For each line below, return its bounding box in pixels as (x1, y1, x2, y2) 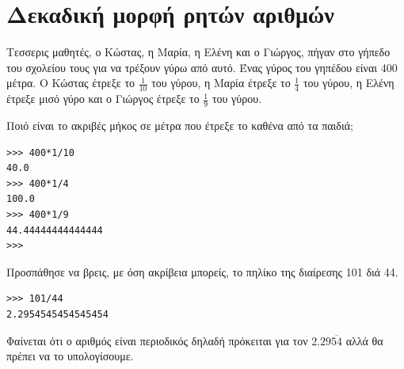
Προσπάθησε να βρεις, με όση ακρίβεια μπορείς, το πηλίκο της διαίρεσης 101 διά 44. (6, 263, 398, 280)
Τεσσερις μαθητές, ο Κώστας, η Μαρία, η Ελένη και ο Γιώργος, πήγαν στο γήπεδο (6, 44, 391, 60)
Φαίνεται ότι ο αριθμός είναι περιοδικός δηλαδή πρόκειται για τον (6, 332, 308, 348)
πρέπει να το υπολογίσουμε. (6, 348, 134, 364)
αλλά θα (345, 332, 383, 348)
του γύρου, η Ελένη (303, 74, 394, 91)
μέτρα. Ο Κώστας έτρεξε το (6, 74, 135, 91)
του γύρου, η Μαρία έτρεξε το (151, 74, 291, 91)
